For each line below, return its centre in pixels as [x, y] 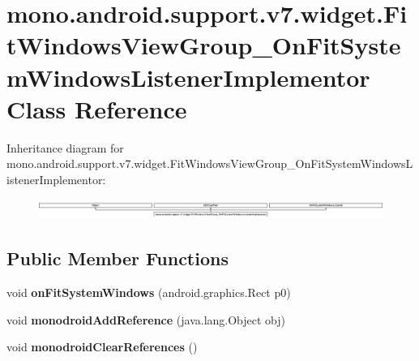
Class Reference [97, 108]
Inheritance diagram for [65, 147]
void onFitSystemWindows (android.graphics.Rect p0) [149, 292]
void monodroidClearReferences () [102, 347]
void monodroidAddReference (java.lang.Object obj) [146, 319]
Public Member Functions [118, 258]
